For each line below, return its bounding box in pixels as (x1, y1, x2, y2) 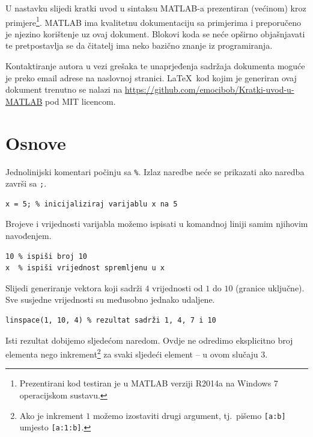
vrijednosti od (152, 281, 203, 294)
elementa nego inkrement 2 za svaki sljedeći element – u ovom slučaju (5, 346, 258, 360)
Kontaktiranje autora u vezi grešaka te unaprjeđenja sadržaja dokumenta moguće (5, 60, 305, 72)
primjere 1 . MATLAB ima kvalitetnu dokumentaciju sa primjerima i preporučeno (5, 14, 301, 28)
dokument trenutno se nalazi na (5, 83, 123, 96)
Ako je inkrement (19, 409, 84, 421)
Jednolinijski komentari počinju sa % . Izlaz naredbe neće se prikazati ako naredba (5, 165, 305, 178)
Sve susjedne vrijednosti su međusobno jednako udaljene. (5, 293, 215, 306)
